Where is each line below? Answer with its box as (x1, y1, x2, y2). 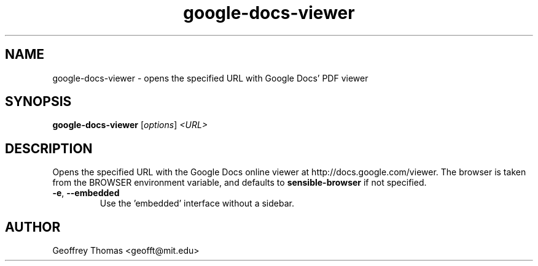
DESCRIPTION (5, 140, 93, 156)
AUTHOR (5, 219, 61, 235)
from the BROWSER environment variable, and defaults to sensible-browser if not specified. (52, 177, 427, 188)
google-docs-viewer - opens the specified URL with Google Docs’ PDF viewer (52, 72, 368, 83)
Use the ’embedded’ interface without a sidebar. (99, 198, 294, 209)
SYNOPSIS (5, 94, 72, 110)
